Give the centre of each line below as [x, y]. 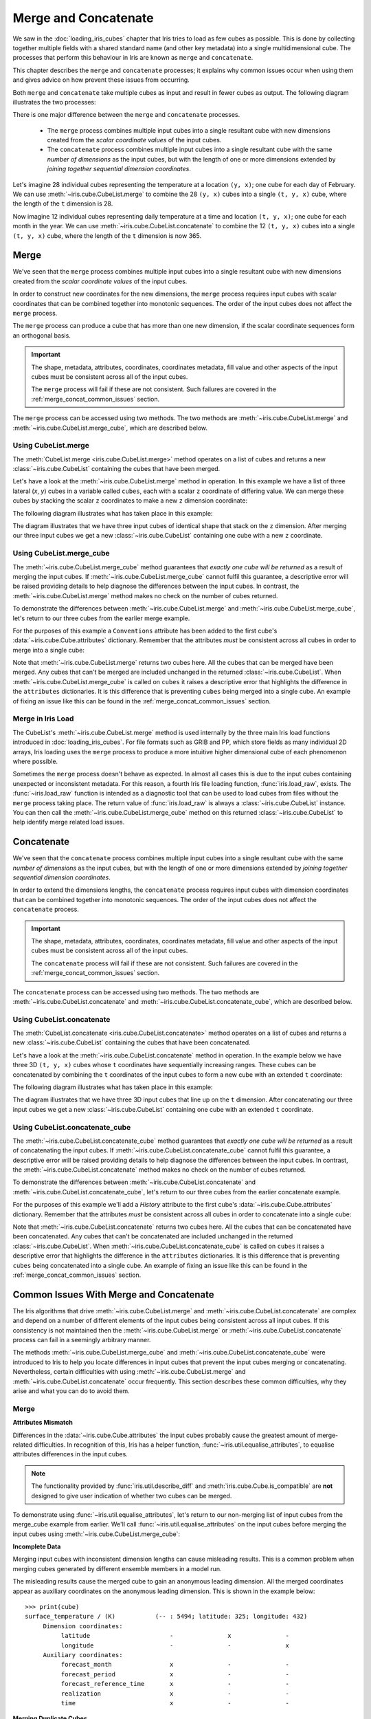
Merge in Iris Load [43, 719]
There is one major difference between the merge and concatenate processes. [126, 115]
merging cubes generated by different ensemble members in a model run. [117, 1568]
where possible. [35, 761]
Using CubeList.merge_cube [61, 554]
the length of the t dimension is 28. [63, 204]
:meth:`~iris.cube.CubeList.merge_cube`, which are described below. [110, 428]
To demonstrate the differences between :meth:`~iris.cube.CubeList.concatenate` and [134, 1182]
